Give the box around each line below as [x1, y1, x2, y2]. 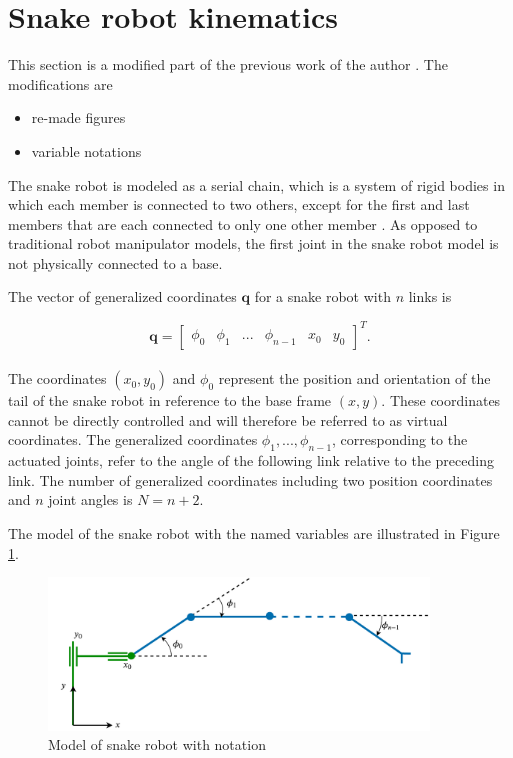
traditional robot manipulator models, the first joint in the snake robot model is [8, 233, 499, 254]
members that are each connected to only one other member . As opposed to [8, 213, 478, 234]
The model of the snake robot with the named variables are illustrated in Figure [8, 522, 500, 543]
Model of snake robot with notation [48, 734, 266, 755]
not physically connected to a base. [8, 252, 223, 273]
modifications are [8, 73, 113, 94]
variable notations [31, 140, 142, 161]
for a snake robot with [254, 286, 391, 307]
